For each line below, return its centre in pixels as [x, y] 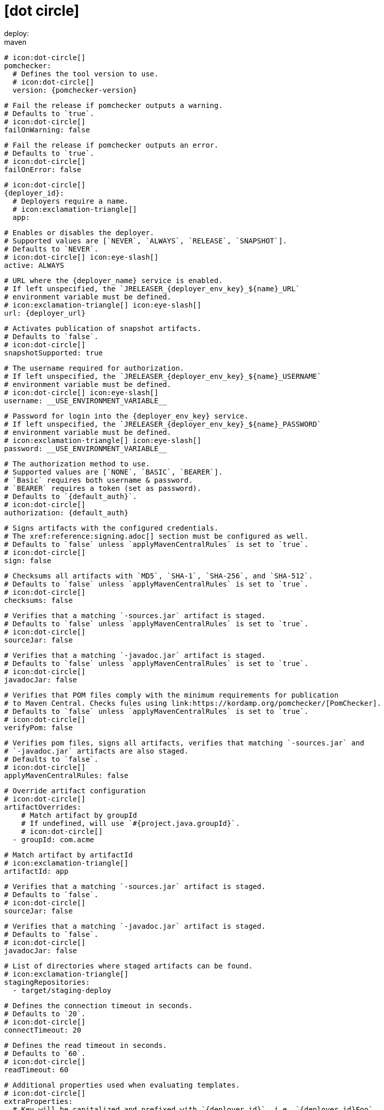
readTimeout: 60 [36, 1070]
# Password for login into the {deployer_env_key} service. [126, 416]
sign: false [28, 560]
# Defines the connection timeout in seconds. [98, 1005]
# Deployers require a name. [70, 201]
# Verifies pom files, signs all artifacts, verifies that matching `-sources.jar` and [184, 743]
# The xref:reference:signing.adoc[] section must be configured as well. [156, 536]
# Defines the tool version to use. [85, 74]
